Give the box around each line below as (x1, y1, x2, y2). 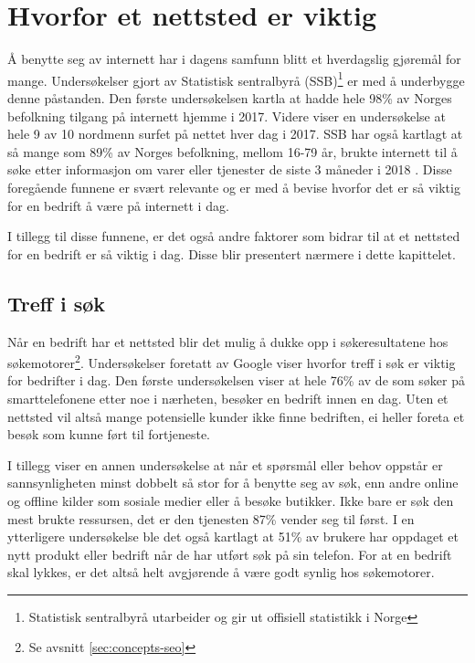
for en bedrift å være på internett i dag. (7, 195, 229, 215)
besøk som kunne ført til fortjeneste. (7, 425, 210, 444)
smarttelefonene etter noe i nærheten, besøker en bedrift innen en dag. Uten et (7, 388, 449, 407)
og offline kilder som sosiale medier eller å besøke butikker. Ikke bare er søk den (7, 490, 454, 510)
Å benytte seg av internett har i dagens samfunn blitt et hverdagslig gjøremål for (7, 49, 461, 68)
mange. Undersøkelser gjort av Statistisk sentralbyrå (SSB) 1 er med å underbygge (7, 68, 465, 89)
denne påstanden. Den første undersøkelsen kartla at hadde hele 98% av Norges (7, 88, 452, 107)
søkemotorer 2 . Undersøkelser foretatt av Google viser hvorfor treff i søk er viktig (7, 351, 456, 372)
